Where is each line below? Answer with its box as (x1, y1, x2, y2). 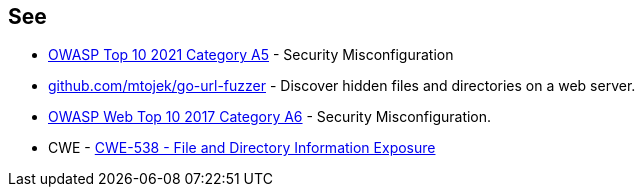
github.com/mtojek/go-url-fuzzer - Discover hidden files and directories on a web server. (48, 77, 636, 95)
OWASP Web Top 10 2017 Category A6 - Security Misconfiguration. (48, 108, 492, 126)
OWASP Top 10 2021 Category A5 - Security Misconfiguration (48, 46, 454, 64)
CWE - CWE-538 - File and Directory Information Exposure (48, 139, 436, 157)
